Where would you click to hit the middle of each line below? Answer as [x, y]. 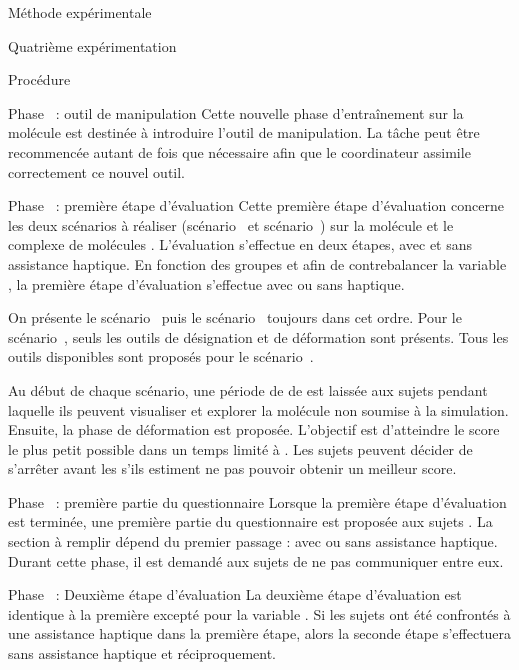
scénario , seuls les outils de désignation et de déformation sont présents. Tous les [258, 336]
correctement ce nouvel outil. [97, 171]
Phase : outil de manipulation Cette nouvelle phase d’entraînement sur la [236, 112]
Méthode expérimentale [80, 12]
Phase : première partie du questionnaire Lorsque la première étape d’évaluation [257, 501]
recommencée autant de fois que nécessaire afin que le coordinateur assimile [239, 151]
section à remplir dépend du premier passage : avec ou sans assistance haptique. [253, 541]
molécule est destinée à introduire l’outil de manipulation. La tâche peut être [244, 132]
